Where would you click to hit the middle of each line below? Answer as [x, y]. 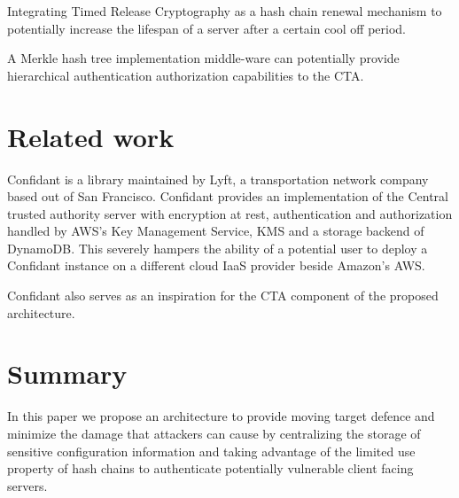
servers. [27, 485]
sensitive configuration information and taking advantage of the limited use [211, 451]
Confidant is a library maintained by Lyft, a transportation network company [218, 179]
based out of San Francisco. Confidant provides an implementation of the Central [228, 196]
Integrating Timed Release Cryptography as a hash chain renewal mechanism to [225, 11]
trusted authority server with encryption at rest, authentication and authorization [230, 213]
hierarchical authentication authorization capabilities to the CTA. [186, 75]
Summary [67, 373]
